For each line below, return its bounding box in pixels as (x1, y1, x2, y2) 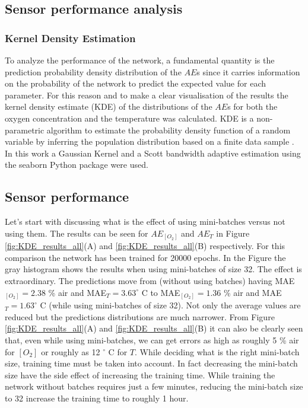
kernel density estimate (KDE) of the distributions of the (5, 100, 212, 113)
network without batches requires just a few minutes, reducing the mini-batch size (5, 380, 303, 393)
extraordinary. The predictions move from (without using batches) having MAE (5, 275, 295, 287)
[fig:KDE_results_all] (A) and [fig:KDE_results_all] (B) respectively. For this (5, 240, 285, 252)
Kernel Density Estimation (5, 30, 136, 45)
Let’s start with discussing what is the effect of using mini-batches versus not (5, 215, 285, 228)
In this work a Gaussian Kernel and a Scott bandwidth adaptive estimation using (5, 146, 301, 159)
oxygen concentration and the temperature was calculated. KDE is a (5, 111, 254, 124)
